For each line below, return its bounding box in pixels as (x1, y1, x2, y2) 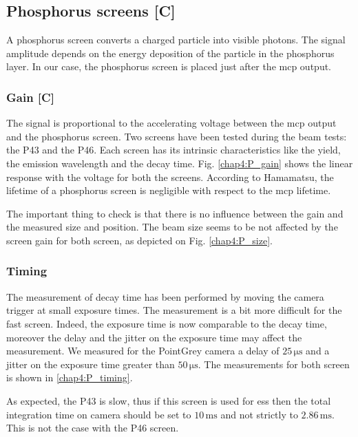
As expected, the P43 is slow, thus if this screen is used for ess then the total (6, 393, 331, 407)
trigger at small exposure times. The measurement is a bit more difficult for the (6, 303, 342, 317)
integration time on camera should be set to (6, 407, 191, 421)
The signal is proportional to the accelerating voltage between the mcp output (6, 116, 337, 130)
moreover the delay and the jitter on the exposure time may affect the (6, 330, 302, 344)
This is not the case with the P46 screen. (6, 420, 179, 435)
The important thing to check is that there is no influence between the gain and (6, 206, 344, 220)
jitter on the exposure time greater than (6, 356, 175, 371)
